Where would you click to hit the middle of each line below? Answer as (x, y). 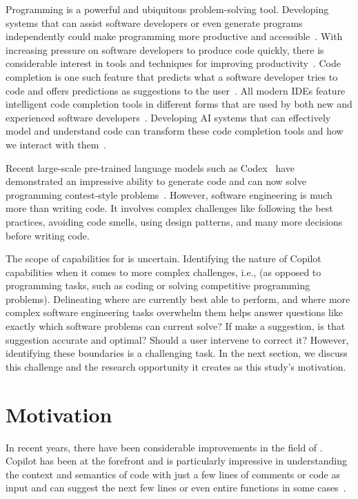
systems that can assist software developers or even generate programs (154, 22)
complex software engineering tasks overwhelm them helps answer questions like (175, 312)
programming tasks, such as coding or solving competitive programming (158, 285)
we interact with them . (56, 144)
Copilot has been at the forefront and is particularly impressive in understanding (176, 461)
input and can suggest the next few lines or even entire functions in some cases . (176, 488)
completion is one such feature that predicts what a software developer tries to (172, 76)
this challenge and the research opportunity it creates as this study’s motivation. (176, 366)
